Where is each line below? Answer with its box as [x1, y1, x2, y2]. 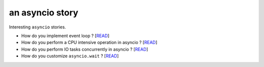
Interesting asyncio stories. [9, 24, 66, 30]
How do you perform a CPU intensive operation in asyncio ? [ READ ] [21, 40, 157, 45]
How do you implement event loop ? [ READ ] [21, 33, 110, 39]
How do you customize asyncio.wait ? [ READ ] [21, 53, 119, 59]
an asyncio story [9, 7, 78, 18]
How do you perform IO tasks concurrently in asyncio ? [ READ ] [21, 46, 149, 52]
